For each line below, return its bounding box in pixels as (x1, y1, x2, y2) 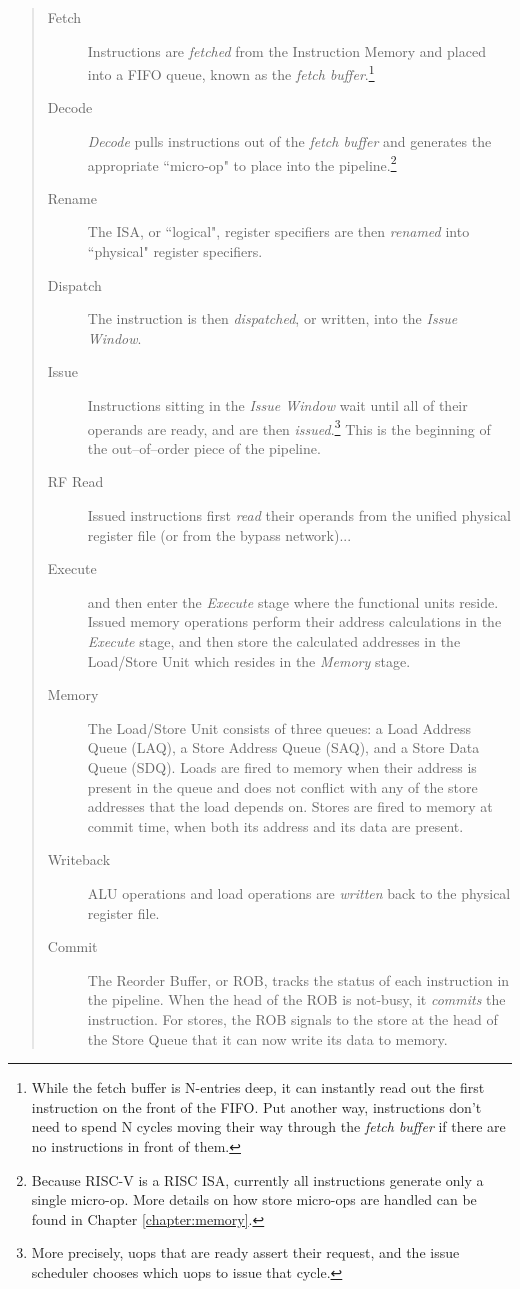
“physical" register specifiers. (87, 241, 263, 262)
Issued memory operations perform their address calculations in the (87, 611, 502, 632)
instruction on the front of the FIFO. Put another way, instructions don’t (31, 1096, 482, 1117)
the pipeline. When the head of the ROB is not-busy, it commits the (87, 989, 506, 1010)
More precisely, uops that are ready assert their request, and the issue (31, 1242, 460, 1263)
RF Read (47, 471, 104, 492)
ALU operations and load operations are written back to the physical (87, 882, 511, 903)
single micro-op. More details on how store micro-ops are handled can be (31, 1189, 477, 1210)
